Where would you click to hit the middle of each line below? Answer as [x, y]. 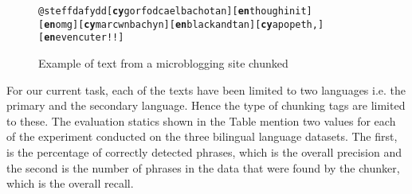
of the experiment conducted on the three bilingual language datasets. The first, [202, 136]
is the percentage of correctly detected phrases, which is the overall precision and [204, 151]
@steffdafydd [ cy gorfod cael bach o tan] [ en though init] [175, 11]
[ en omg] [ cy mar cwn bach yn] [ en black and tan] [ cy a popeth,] [181, 24]
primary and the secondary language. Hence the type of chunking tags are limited [206, 105]
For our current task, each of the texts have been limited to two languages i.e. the [206, 89]
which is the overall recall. [70, 183]
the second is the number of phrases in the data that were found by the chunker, [203, 167]
